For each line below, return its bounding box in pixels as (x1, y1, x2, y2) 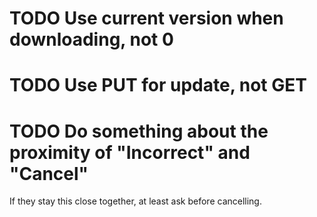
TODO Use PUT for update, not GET (9, 74, 307, 97)
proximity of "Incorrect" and (9, 141, 251, 164)
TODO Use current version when (9, 7, 284, 30)
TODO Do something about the (9, 120, 269, 142)
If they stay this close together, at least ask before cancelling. (9, 195, 262, 207)
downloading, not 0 (9, 28, 174, 51)
